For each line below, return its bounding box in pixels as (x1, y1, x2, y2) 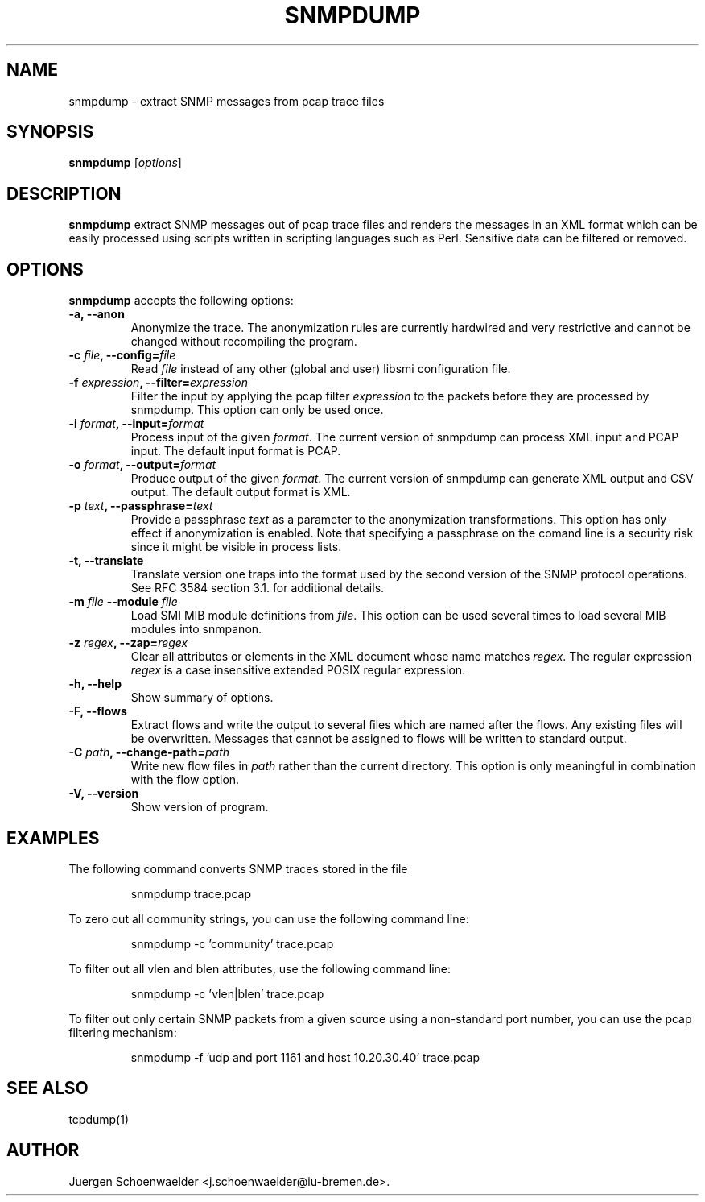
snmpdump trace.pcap (130, 886, 251, 901)
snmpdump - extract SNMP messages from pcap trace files (68, 93, 385, 108)
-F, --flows (68, 704, 127, 719)
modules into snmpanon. (130, 622, 262, 636)
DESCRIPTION (6, 183, 122, 204)
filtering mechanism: (68, 1025, 177, 1039)
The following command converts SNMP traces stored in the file (68, 861, 408, 876)
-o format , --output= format (68, 458, 216, 472)
